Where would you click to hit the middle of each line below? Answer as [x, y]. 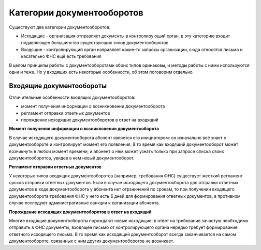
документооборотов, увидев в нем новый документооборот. [72, 158]
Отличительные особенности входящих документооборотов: [72, 97]
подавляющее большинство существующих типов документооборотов [95, 43]
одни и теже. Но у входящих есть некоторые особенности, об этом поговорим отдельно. [101, 72]
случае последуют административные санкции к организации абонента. [84, 203]
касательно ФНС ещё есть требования [61, 56]
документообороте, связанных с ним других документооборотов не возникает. [91, 241]
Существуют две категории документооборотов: [60, 27]
